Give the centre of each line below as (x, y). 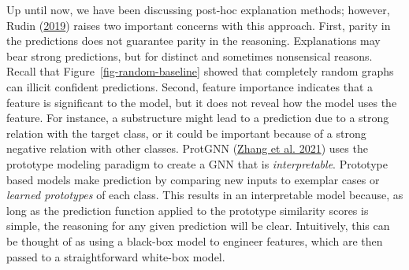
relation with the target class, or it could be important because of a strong (186, 133)
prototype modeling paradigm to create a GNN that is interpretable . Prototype (197, 163)
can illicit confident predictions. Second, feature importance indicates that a (190, 86)
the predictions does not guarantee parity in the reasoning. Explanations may (193, 41)
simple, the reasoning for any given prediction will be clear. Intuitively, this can (198, 226)
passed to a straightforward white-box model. (116, 256)
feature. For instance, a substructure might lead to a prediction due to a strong (198, 118)
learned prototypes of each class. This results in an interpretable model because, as (205, 195)
